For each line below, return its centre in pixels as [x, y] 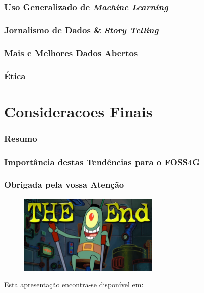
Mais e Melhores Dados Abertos [71, 53]
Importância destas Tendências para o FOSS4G [102, 161]
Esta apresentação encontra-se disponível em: [74, 285]
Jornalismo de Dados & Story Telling [81, 29]
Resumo [21, 138]
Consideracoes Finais [78, 111]
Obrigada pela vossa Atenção [64, 185]
